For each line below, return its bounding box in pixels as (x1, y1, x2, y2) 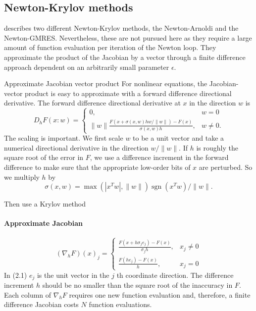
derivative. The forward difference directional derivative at (4, 98, 181, 108)
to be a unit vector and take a (133, 133, 224, 143)
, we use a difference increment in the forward (90, 152, 229, 162)
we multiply (4, 171, 40, 182)
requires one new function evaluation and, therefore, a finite (69, 289, 251, 300)
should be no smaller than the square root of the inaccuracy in (42, 280, 233, 290)
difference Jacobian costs (4, 299, 79, 310)
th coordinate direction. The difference (116, 269, 234, 280)
